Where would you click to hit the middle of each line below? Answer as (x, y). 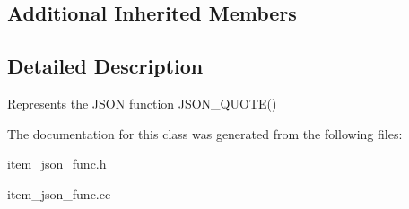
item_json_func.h (57, 164)
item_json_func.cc (59, 193)
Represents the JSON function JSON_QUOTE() (142, 103)
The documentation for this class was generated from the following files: (205, 133)
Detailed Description (105, 66)
